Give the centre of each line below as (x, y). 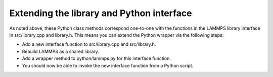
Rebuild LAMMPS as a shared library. (61, 51)
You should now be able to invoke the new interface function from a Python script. (108, 65)
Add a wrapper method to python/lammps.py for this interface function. (97, 58)
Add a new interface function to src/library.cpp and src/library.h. (89, 44)
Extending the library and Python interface (101, 13)
